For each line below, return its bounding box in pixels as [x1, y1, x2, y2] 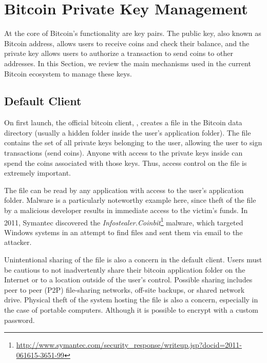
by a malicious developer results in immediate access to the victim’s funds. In [4, 205, 248, 216]
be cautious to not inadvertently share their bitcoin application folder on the [4, 264, 245, 275]
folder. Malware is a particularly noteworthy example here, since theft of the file [4, 195, 256, 205]
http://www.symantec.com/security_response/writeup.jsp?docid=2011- [16, 339, 242, 350]
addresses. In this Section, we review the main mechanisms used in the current [4, 58, 251, 68]
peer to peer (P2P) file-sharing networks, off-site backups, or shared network [4, 284, 245, 295]
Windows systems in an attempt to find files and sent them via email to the [4, 226, 243, 237]
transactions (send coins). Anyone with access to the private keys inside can [4, 147, 243, 158]
